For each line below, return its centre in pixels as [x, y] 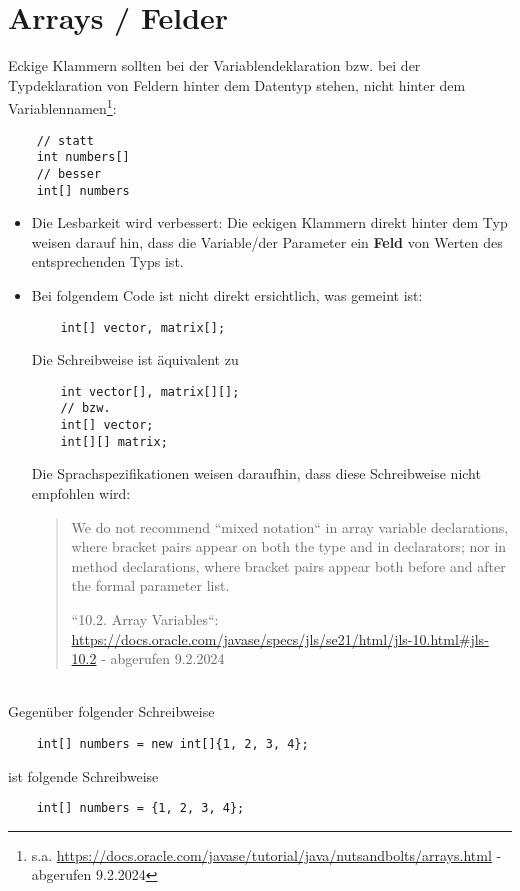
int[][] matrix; [114, 441]
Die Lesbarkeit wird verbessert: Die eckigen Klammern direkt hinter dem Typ [269, 222]
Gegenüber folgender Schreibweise [111, 711]
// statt [65, 140]
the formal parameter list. [150, 585]
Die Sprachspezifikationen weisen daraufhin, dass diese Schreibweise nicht [256, 473]
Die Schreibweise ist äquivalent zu [135, 359]
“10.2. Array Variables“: [145, 619]
